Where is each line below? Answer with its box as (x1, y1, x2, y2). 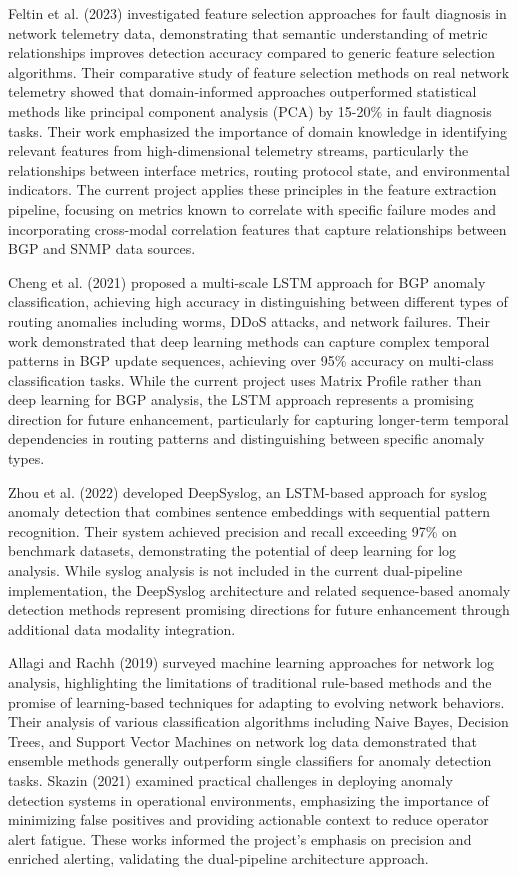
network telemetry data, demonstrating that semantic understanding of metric (8, 22, 488, 43)
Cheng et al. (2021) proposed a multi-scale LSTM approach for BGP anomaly (8, 271, 486, 292)
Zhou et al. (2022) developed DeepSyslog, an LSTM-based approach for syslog (8, 481, 487, 502)
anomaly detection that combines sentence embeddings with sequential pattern (8, 501, 491, 522)
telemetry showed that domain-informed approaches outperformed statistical (8, 81, 477, 102)
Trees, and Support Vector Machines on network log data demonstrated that (8, 730, 478, 751)
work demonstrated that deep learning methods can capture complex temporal (8, 330, 490, 351)
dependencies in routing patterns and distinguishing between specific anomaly (8, 428, 485, 449)
